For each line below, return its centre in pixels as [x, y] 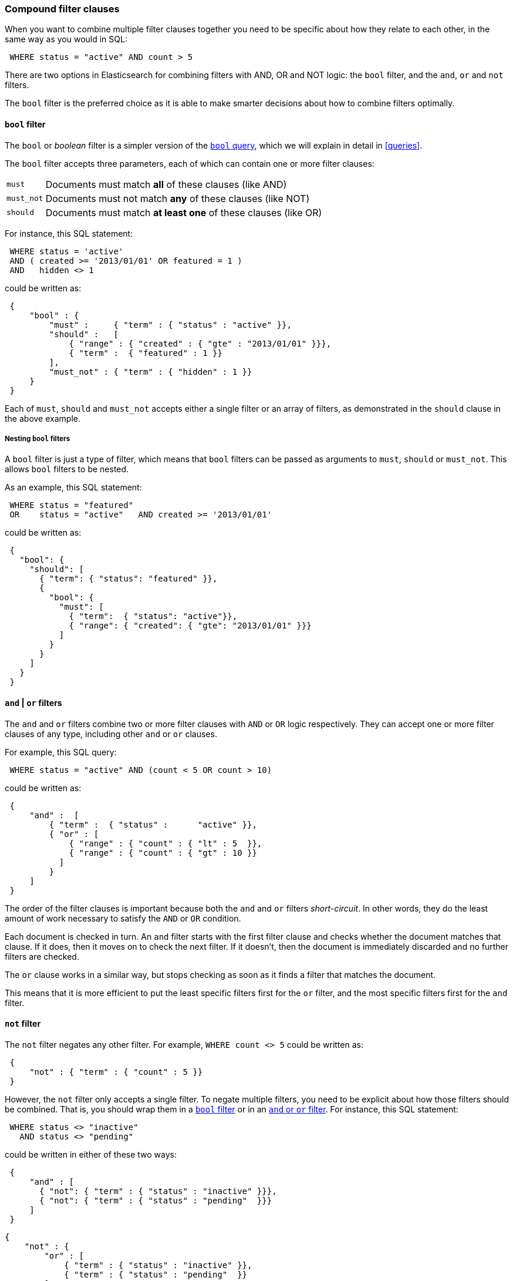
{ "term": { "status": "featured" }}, [129, 579]
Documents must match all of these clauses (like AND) [166, 184]
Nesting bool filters [38, 438]
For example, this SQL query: [61, 752]
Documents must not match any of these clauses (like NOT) [178, 198]
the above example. [43, 418]
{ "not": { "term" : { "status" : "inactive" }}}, [158, 1191]
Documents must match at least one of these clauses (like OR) [184, 212]
